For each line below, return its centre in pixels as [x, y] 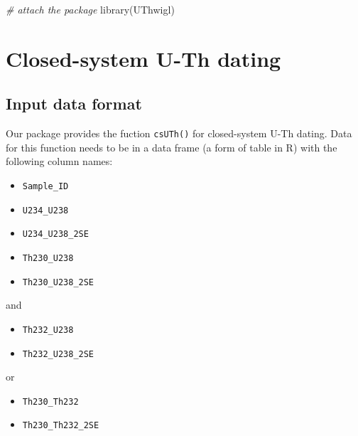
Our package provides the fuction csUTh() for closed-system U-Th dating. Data [179, 133]
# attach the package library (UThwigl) [90, 9]
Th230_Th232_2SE [61, 426]
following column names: [59, 161]
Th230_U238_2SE [58, 282]
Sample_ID [45, 187]
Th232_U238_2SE [58, 354]
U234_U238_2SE [55, 234]
